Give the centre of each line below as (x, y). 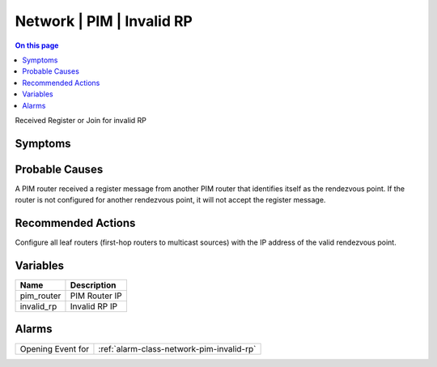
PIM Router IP (96, 296)
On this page (37, 45)
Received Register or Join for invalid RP (81, 120)
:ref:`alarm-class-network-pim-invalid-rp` (177, 348)
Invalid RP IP (93, 306)
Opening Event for (55, 348)
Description (93, 285)
